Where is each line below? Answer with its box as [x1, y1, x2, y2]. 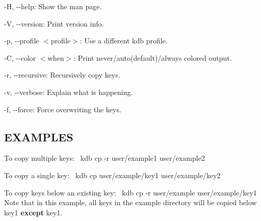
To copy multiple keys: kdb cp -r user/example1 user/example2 [4, 153, 205, 163]
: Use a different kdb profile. [80, 35, 168, 46]
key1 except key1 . [4, 207, 63, 217]
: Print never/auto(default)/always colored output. [73, 52, 232, 63]
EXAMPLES [4, 129, 73, 144]
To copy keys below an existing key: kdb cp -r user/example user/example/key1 [4, 187, 257, 198]
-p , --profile [4, 35, 39, 46]
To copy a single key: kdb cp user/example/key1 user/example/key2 [4, 169, 221, 180]
